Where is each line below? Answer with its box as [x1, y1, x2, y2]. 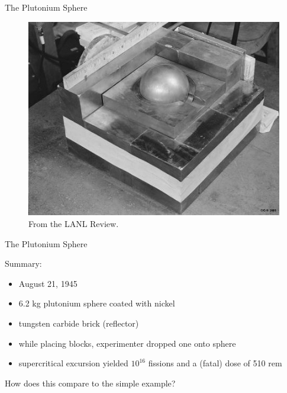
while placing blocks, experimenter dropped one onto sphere [18, 337, 236, 349]
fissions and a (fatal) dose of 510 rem [148, 357, 282, 369]
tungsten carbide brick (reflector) [18, 317, 139, 329]
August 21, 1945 [18, 277, 78, 289]
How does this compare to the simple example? [5, 376, 176, 389]
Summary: [5, 257, 42, 270]
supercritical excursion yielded [18, 357, 128, 369]
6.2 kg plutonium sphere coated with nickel [18, 297, 175, 309]
